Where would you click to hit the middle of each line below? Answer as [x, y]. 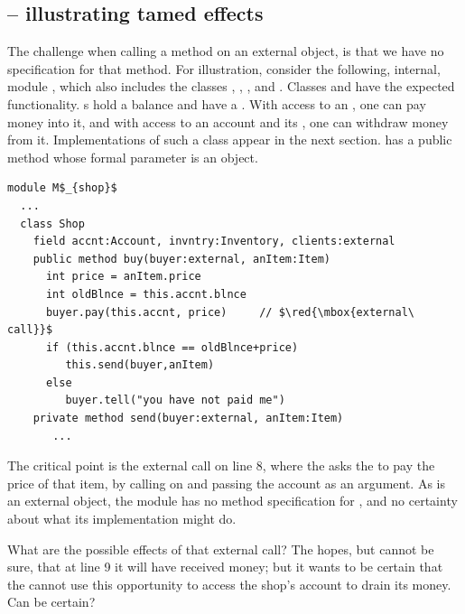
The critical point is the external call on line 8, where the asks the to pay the [221, 465]
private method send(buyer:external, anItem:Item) [188, 419]
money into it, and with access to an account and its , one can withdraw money [228, 121]
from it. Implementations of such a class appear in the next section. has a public [230, 140]
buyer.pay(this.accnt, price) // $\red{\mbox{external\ [230, 312]
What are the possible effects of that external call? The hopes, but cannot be [221, 549]
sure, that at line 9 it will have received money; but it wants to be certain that [225, 567]
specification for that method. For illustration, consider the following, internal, [224, 68]
